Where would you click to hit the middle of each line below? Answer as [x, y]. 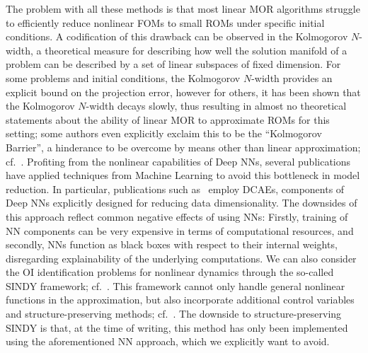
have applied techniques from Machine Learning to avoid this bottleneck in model [183, 175]
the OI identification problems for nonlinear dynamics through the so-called [170, 272]
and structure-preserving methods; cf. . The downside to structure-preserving [174, 314]
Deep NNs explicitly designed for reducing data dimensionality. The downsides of [182, 203]
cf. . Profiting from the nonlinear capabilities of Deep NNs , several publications [178, 161]
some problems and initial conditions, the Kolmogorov [123, 77]
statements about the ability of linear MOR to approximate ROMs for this [168, 119]
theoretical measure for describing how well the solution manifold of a [196, 50]
